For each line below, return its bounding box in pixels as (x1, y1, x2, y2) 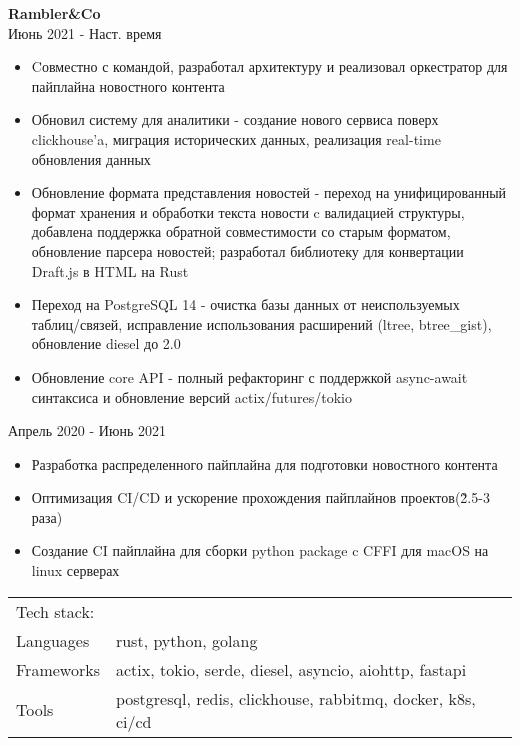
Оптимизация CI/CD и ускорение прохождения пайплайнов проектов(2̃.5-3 (31, 487, 490, 508)
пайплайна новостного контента (31, 75, 225, 96)
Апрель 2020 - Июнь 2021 (8, 420, 166, 441)
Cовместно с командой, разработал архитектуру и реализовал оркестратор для (31, 56, 508, 77)
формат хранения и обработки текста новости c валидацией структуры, (31, 201, 465, 222)
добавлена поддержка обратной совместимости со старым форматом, (31, 221, 451, 242)
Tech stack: (16, 599, 95, 623)
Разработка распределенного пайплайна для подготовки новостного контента (31, 453, 498, 474)
